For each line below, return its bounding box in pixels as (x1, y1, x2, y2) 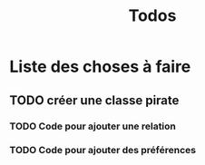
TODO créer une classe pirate (9, 92, 180, 108)
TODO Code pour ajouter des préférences (9, 144, 197, 157)
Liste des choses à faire (9, 56, 191, 77)
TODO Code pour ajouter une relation (9, 120, 177, 132)
